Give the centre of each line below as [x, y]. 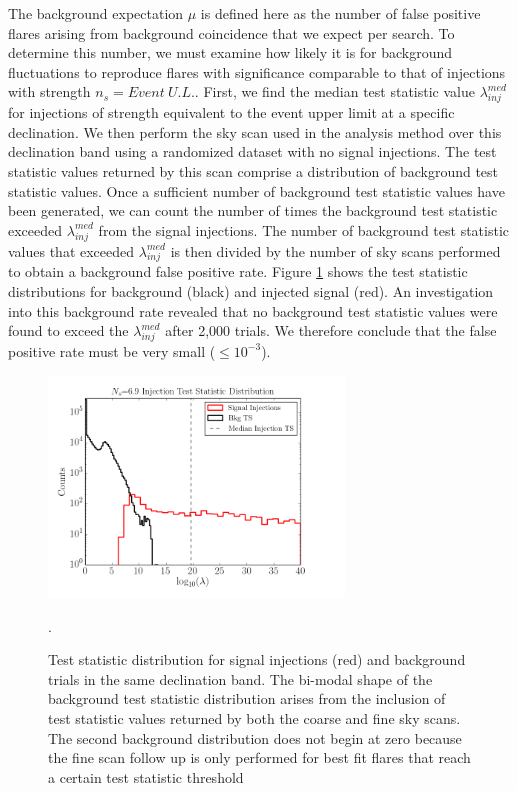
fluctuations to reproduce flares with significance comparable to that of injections [257, 71]
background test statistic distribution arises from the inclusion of [247, 698]
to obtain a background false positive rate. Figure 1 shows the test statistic [238, 271]
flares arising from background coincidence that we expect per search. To [231, 32]
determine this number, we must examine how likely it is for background [230, 52]
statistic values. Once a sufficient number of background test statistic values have [256, 190]
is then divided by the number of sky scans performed [335, 250]
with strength [49, 91]
